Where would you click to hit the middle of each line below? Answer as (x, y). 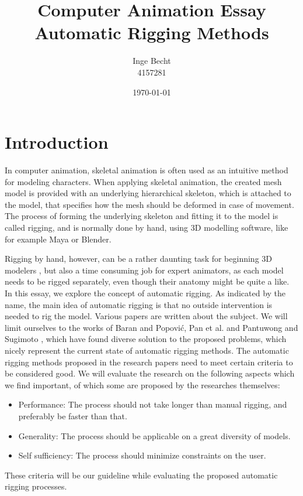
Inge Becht (152, 61)
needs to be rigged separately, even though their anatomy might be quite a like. (147, 281)
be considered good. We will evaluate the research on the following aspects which (150, 373)
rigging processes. (36, 486)
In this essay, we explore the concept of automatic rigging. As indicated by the (145, 293)
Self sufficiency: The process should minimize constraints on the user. (142, 455)
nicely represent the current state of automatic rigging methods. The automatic (147, 350)
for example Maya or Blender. (58, 239)
